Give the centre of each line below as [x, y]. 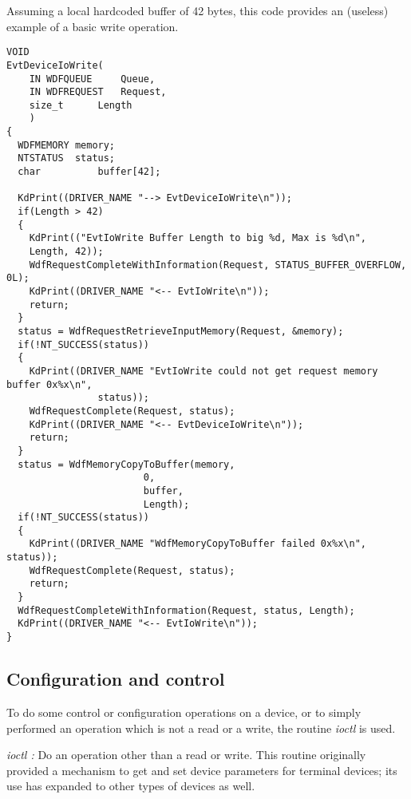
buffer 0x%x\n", [49, 384]
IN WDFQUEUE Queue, [92, 79]
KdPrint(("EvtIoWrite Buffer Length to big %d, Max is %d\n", [198, 238]
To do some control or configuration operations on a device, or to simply [184, 712]
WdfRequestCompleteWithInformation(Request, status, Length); [186, 610]
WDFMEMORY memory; [67, 145]
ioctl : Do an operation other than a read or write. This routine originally [186, 755]
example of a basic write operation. [93, 26]
